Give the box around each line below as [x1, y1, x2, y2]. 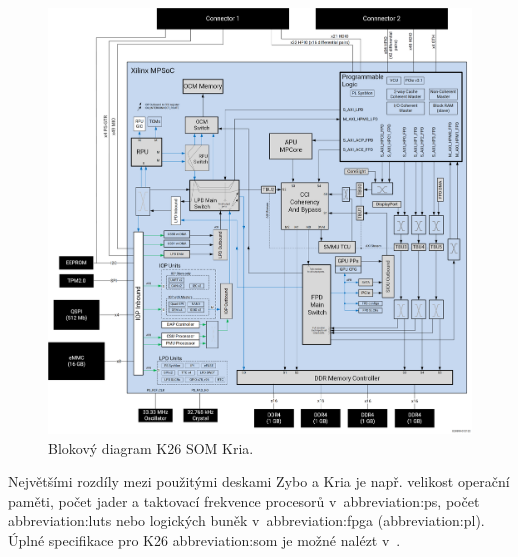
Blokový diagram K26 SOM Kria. [48, 437, 254, 458]
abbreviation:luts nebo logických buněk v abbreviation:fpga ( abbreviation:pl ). [8, 510, 485, 531]
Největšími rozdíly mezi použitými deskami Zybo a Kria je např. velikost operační [8, 471, 510, 492]
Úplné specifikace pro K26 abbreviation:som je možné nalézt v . [8, 530, 401, 551]
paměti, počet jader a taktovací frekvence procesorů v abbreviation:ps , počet [8, 490, 480, 511]
